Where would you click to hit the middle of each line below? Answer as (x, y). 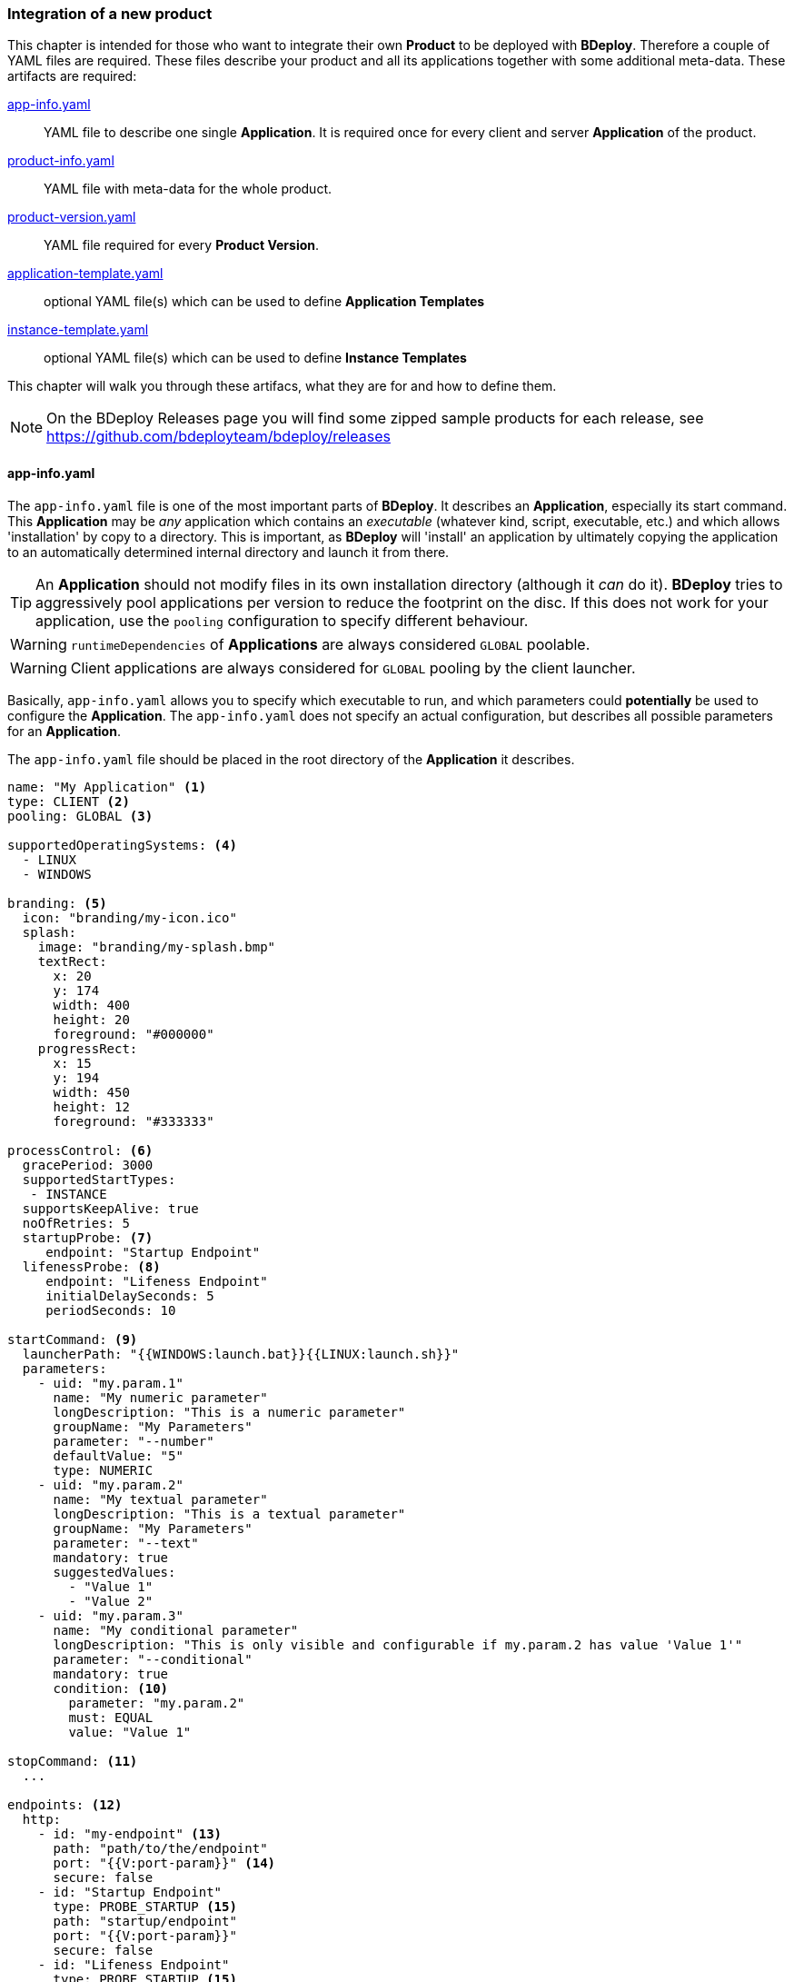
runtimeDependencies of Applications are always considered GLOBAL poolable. (330, 644)
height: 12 (91, 1106)
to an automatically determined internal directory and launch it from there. (228, 552)
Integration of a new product (110, 14)
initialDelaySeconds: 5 (130, 1295)
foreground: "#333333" (134, 1121)
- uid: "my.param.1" (110, 1383)
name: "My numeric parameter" (160, 1397)
